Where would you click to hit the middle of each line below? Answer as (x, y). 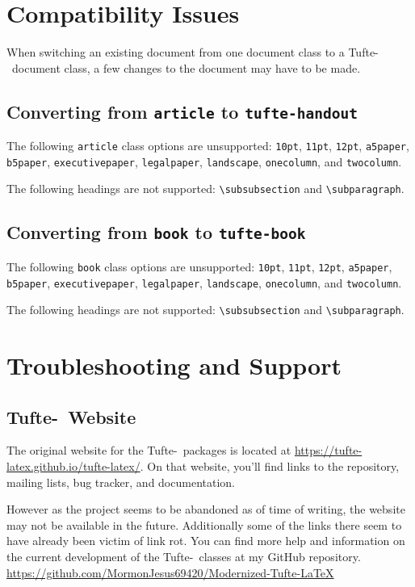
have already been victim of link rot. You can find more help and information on (206, 541)
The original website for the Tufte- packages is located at (149, 450)
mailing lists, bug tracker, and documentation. (121, 482)
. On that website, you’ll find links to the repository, (270, 465)
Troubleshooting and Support (174, 365)
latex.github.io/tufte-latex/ (73, 465)
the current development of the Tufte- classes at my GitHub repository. (184, 556)
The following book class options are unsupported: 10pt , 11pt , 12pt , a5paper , (199, 266)
